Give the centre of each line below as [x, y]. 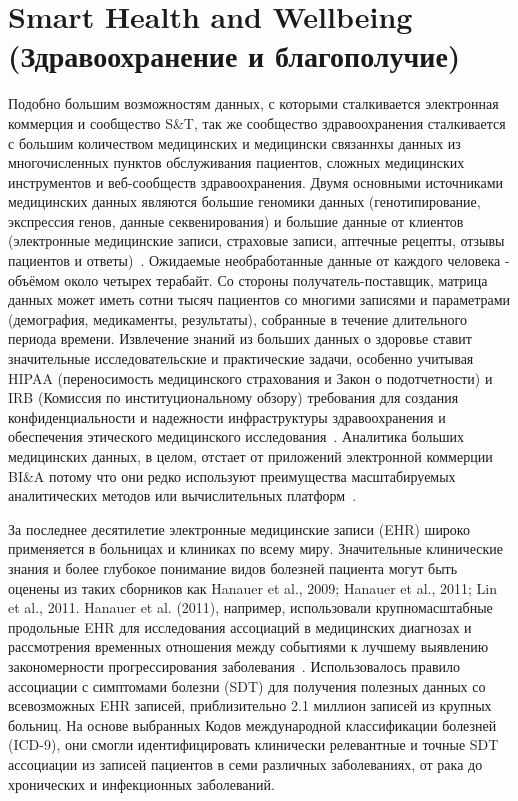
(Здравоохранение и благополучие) [234, 55]
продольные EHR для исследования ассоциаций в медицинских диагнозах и [240, 626]
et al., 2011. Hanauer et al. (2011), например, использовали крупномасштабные [250, 607]
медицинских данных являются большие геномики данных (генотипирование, [244, 201]
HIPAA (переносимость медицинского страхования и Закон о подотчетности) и [250, 377]
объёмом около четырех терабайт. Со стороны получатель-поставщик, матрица [248, 279]
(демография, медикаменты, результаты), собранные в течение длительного [237, 318]
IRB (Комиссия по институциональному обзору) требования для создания [233, 397]
